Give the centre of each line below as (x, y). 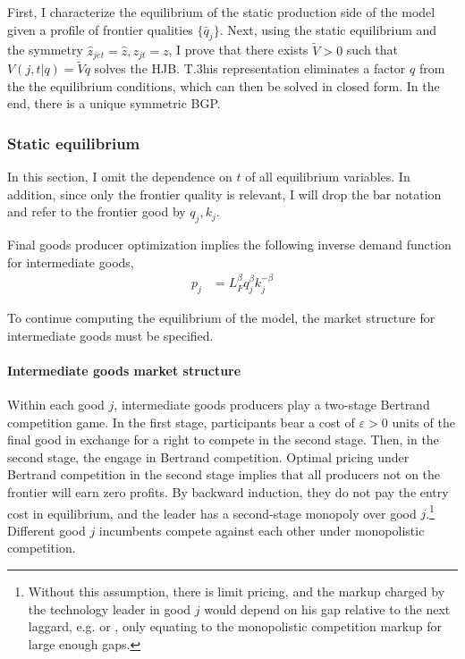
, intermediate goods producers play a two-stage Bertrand (272, 405)
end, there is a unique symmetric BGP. (114, 103)
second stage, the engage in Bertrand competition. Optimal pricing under (208, 456)
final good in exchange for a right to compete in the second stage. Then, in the (223, 439)
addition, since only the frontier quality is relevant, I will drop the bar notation (224, 194)
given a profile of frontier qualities (100, 29)
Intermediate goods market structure (124, 370)
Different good (46, 530)
